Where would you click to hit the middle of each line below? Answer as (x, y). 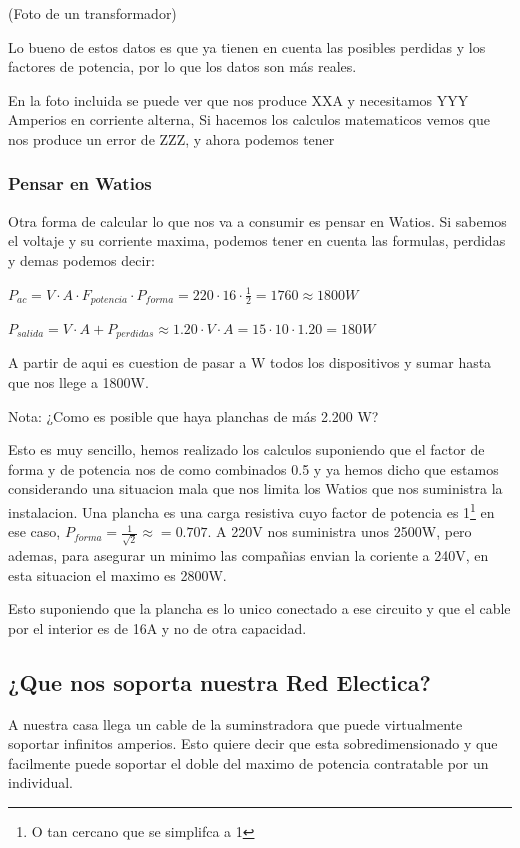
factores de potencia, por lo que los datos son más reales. (182, 66)
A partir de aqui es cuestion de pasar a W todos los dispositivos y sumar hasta (250, 362)
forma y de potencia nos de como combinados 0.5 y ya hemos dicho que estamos (253, 468)
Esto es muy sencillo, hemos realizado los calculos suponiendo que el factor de (246, 449)
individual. (40, 782)
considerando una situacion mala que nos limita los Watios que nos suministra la (255, 488)
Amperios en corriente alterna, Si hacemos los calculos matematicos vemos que (249, 119)
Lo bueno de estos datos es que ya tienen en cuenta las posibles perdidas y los (247, 46)
